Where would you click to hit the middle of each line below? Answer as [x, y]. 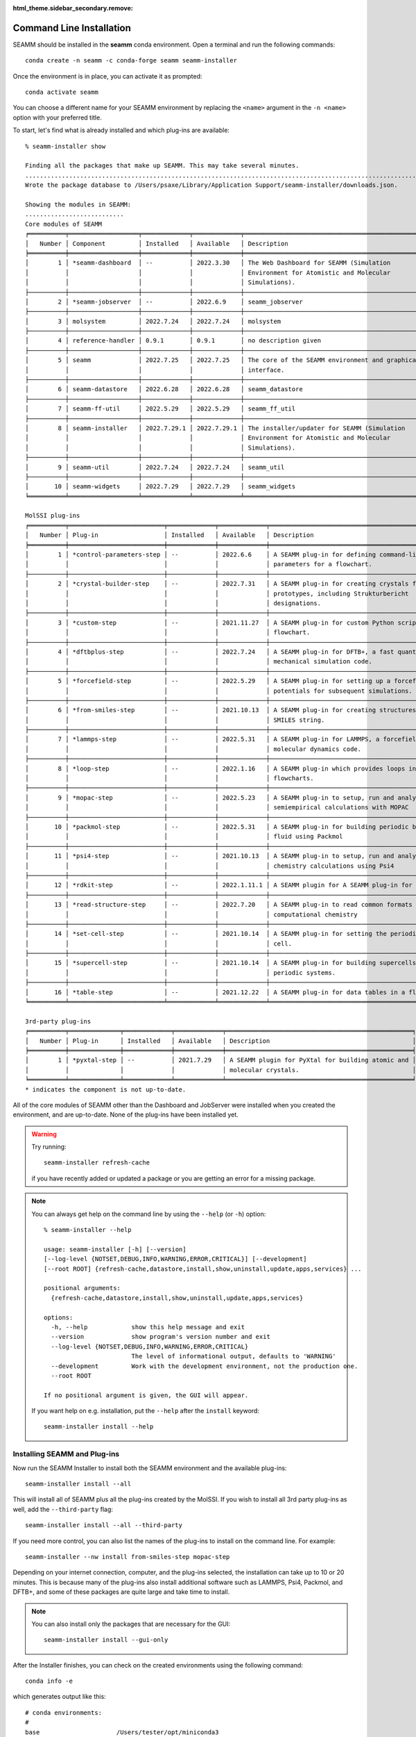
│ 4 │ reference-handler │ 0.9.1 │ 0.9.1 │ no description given [173, 341]
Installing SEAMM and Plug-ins [66, 1454]
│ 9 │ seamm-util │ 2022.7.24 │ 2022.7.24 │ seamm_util [155, 467]
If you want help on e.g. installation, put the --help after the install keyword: [146, 1411]
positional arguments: [83, 1288]
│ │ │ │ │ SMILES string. [175, 720]
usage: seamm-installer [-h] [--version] [115, 1249]
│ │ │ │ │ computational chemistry [192, 914]
